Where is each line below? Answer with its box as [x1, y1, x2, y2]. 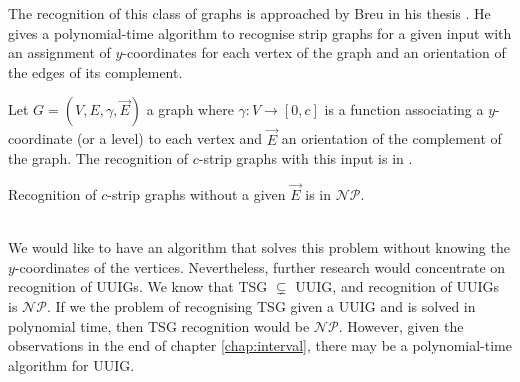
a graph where [146, 99, 234, 120]
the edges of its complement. [8, 61, 183, 82]
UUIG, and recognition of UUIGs [295, 276, 500, 297]
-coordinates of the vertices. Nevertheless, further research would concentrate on [14, 256, 506, 277]
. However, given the [338, 315, 464, 336]
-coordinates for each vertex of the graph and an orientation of [122, 42, 506, 63]
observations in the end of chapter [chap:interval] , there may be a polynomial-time [8, 335, 512, 356]
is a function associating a [324, 99, 484, 120]
